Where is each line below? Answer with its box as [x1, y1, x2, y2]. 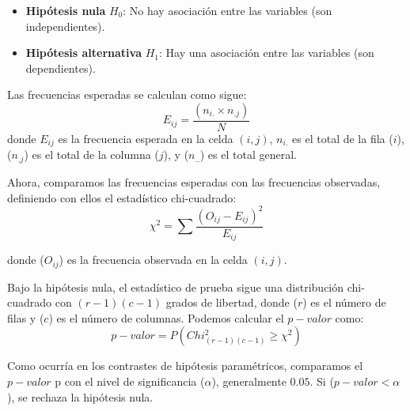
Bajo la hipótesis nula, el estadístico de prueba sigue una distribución [7, 278, 344, 295]
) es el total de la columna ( [24, 146, 159, 163]
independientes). [25, 17, 105, 34]
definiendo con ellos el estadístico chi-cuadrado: [7, 189, 237, 205]
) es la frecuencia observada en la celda [59, 251, 248, 268]
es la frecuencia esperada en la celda [58, 130, 233, 146]
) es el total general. [199, 146, 297, 163]
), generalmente [211, 372, 287, 389]
